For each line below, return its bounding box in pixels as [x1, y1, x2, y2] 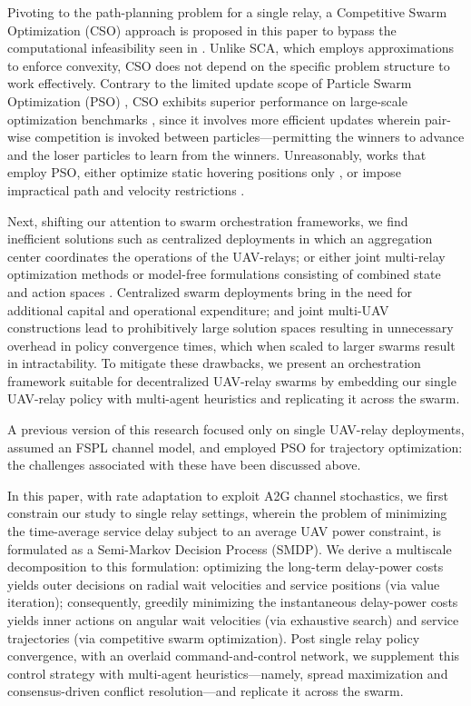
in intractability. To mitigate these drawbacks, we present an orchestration [7, 353, 421, 373]
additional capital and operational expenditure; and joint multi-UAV [7, 300, 389, 319]
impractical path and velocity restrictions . [7, 180, 245, 199]
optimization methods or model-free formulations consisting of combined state [7, 264, 441, 283]
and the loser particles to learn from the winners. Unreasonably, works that [7, 144, 427, 164]
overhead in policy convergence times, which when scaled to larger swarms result [7, 335, 456, 354]
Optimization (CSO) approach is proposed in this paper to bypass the [7, 20, 397, 39]
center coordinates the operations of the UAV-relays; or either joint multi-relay [7, 246, 446, 265]
